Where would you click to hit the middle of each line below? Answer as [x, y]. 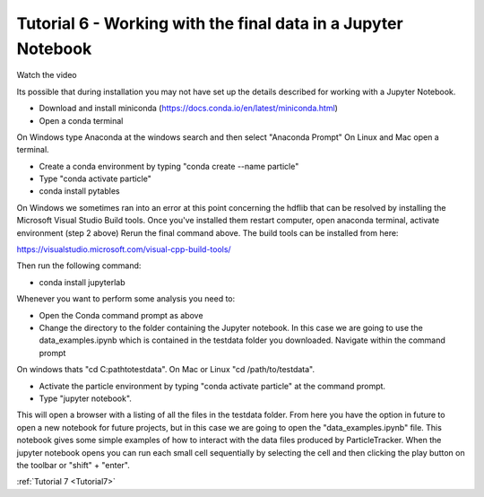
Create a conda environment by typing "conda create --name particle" [169, 166]
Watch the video [47, 75]
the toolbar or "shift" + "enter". [73, 465]
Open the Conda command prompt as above [121, 315]
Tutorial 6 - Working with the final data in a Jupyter [210, 23]
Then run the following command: [79, 266]
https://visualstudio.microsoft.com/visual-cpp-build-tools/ [124, 249]
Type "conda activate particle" [95, 179]
